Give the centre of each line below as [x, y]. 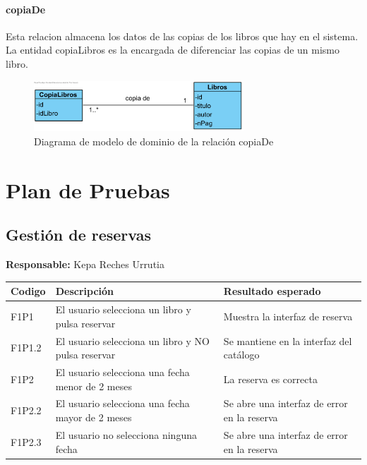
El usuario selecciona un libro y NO [132, 340]
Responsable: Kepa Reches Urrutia [85, 264]
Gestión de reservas [78, 235]
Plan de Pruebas [88, 189]
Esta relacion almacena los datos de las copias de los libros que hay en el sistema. [182, 36]
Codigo [28, 291]
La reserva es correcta [270, 379]
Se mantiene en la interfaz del [288, 340]
